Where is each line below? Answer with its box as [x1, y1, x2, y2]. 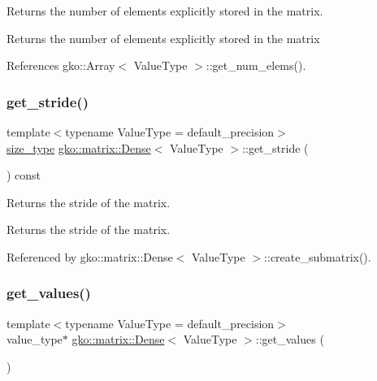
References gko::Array [6, 57, 115, 74]
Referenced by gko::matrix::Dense [6, 248, 173, 265]
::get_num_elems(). [206, 57, 306, 74]
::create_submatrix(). [264, 248, 371, 265]
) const [6, 167, 41, 184]
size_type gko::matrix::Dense [6, 139, 151, 156]
